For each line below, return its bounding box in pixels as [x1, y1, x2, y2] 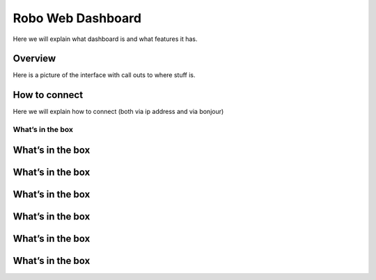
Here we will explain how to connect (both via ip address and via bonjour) [13, 108, 224, 116]
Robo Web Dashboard [13, 10, 142, 26]
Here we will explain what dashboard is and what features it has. [13, 35, 198, 43]
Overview [13, 53, 56, 65]
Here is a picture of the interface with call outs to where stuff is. [13, 71, 196, 79]
